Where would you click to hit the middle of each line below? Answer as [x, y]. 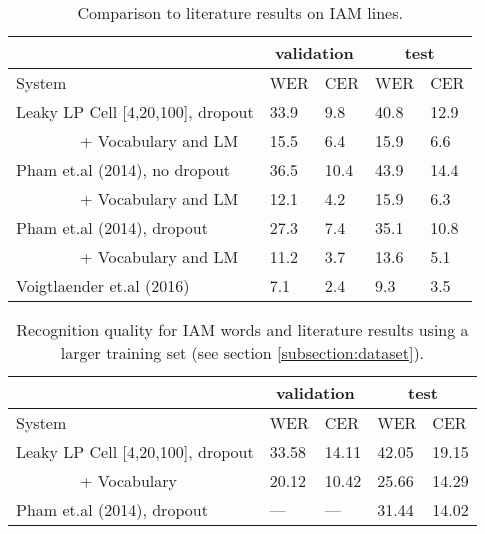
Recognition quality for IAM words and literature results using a [242, 329]
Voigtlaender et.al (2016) [103, 285]
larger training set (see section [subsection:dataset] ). [242, 352]
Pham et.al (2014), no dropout [123, 169]
